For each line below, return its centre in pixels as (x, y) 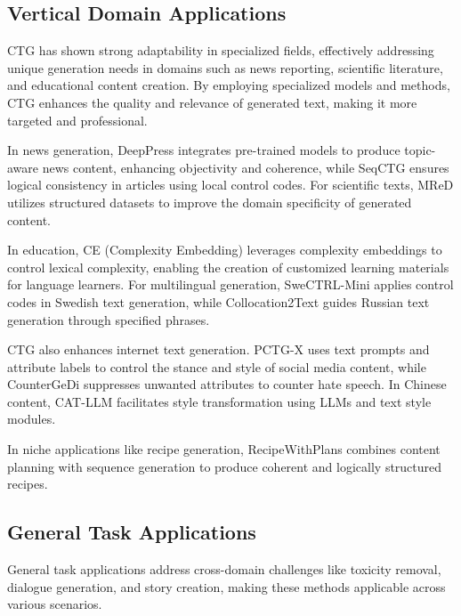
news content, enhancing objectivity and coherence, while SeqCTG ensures (246, 167)
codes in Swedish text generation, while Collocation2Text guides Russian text (218, 301)
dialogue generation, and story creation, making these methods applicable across (226, 586)
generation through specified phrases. (109, 319)
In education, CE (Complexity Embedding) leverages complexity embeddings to (225, 250)
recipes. (28, 484)
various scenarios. (55, 604)
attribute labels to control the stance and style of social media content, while (217, 366)
